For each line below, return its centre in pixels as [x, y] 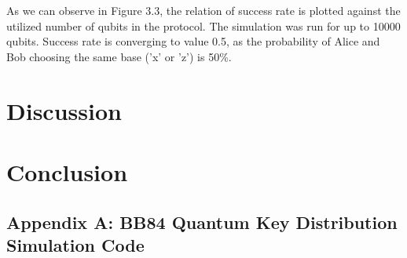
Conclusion [67, 171]
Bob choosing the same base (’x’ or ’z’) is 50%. [119, 56]
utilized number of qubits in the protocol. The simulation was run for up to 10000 [203, 25]
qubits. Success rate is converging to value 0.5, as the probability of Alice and [193, 41]
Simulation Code [75, 244]
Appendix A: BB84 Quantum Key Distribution [202, 222]
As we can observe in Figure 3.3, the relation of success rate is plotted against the [203, 10]
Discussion [64, 110]
